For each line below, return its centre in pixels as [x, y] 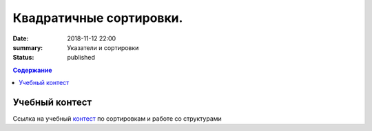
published [81, 58]
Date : [21, 38]
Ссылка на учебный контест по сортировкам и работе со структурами [117, 119]
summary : [28, 47]
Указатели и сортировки [103, 47]
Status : [23, 58]
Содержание [32, 70]
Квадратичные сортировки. [98, 18]
